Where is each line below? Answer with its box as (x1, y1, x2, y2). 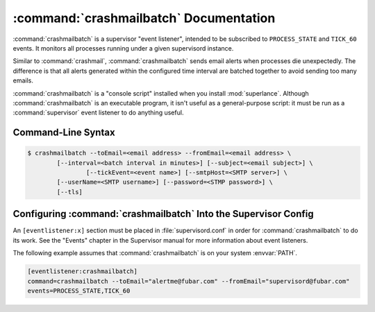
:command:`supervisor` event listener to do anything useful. (12, 108, 184, 117)
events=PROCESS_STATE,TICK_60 (27, 286, 131, 295)
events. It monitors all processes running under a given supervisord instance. (12, 44, 234, 52)
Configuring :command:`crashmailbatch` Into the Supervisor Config (12, 208, 314, 220)
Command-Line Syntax (12, 127, 115, 139)
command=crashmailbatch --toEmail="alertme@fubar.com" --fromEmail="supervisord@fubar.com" (27, 277, 350, 285)
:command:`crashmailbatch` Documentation (12, 10, 276, 26)
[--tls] (56, 188, 83, 196)
